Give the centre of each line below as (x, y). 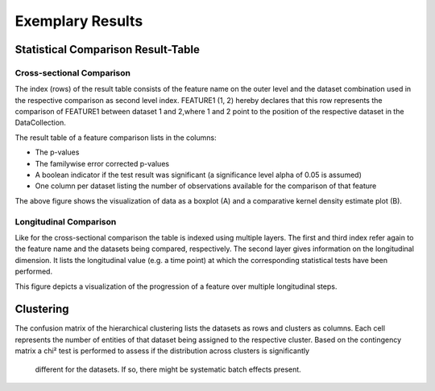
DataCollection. (40, 123)
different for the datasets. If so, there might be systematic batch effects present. (168, 369)
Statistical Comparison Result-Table (108, 49)
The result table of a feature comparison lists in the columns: (116, 138)
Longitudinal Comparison (66, 221)
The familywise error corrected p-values (102, 163)
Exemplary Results (79, 21)
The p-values (57, 152)
